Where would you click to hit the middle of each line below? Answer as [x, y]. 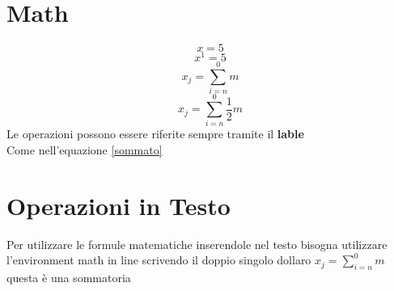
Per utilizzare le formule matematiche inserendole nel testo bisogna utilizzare [197, 244]
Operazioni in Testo [119, 205]
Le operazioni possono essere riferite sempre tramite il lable [155, 134]
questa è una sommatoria [69, 278]
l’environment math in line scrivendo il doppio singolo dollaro [159, 260]
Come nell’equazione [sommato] [85, 150]
